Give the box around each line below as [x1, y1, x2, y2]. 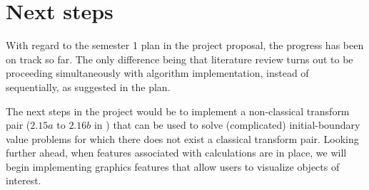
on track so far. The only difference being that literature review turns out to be [6, 51, 353, 66]
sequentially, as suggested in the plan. [6, 79, 171, 94]
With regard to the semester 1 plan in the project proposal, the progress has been [6, 38, 364, 53]
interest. [6, 173, 41, 188]
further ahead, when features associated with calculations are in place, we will [6, 145, 347, 160]
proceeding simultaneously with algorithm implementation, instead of [6, 65, 309, 80]
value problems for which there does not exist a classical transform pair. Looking [6, 131, 359, 146]
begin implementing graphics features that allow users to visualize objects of [6, 159, 340, 174]
